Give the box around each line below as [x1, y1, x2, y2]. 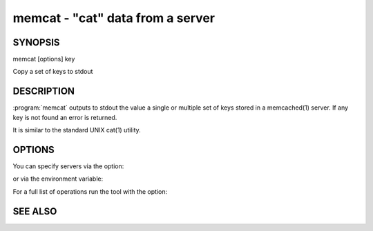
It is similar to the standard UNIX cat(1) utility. [12, 126, 141, 134]
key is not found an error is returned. [12, 113, 117, 121]
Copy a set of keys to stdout [12, 68, 93, 76]
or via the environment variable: [12, 174, 104, 183]
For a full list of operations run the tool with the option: [12, 187, 168, 196]
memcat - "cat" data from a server [12, 10, 216, 26]
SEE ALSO [12, 205, 57, 217]
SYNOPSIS [12, 37, 60, 48]
